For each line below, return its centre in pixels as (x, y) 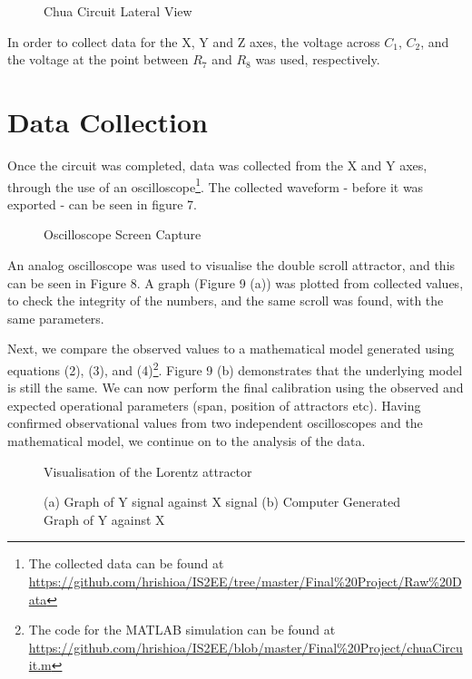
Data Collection (108, 121)
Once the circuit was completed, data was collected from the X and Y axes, (217, 165)
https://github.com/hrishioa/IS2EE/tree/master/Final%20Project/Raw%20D (245, 581)
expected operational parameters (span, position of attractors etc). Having (214, 405)
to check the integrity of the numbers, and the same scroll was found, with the (226, 301)
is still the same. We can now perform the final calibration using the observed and (236, 388)
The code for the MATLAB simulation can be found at (182, 630)
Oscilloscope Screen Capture (123, 234)
